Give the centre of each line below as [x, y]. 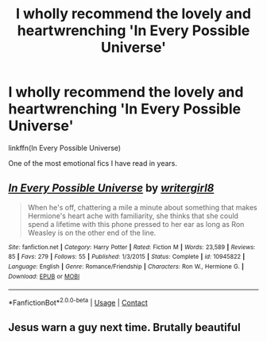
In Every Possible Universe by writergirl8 [111, 188]
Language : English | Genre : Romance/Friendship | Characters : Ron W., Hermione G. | [126, 267]
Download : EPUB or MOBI [44, 276]
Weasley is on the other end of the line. [92, 232]
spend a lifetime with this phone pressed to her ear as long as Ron [136, 224]
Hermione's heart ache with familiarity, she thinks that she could [133, 216]
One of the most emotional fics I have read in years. [93, 163]
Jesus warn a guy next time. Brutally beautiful [124, 327]
